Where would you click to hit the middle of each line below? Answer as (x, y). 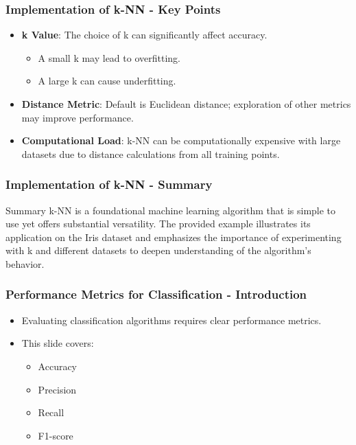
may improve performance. (78, 117)
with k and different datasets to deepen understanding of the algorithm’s (158, 250)
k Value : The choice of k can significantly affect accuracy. (144, 35)
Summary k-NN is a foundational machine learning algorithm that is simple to (171, 210)
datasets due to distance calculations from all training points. (151, 153)
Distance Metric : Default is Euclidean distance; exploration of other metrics (186, 104)
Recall (51, 412)
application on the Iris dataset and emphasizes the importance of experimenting (174, 237)
